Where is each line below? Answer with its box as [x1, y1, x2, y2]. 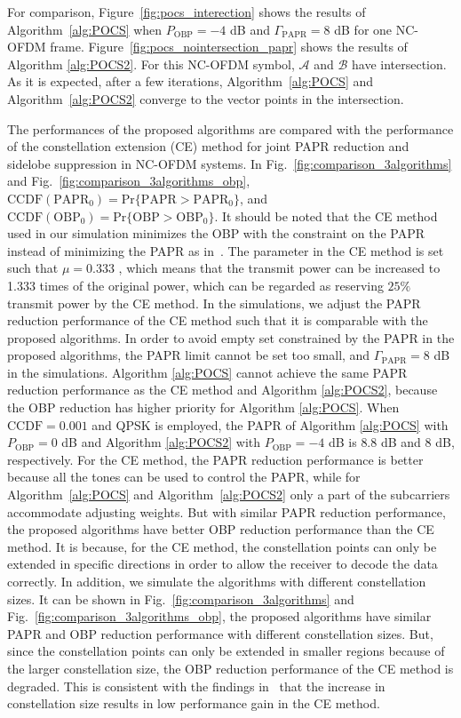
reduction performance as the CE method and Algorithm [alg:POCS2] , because [7, 380, 438, 399]
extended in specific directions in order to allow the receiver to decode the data [7, 554, 438, 573]
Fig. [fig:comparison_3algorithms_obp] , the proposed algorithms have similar [7, 607, 432, 626]
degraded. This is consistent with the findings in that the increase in [7, 676, 385, 695]
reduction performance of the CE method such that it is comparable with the [7, 311, 428, 330]
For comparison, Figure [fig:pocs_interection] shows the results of [7, 3, 366, 20]
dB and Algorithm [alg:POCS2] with [61, 433, 261, 451]
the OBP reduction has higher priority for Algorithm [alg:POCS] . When [7, 398, 400, 417]
